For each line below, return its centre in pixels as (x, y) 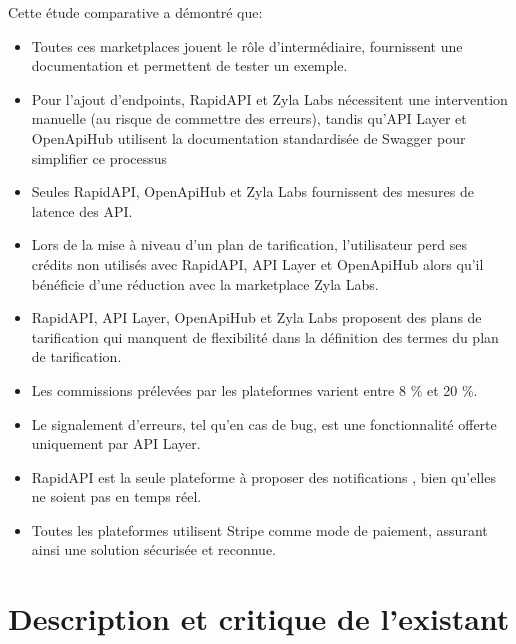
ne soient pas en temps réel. (116, 496)
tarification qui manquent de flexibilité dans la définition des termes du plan (265, 336)
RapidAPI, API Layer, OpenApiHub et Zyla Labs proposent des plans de (256, 317)
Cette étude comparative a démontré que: (135, 12)
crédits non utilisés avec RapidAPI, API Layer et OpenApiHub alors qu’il (257, 263)
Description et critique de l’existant (259, 618)
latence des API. (82, 210)
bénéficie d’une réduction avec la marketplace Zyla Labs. (205, 283)
